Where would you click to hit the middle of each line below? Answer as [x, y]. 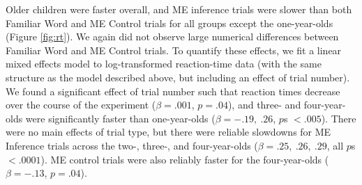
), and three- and [264, 105]
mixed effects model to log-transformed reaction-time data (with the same [164, 64]
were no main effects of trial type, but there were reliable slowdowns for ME [168, 132]
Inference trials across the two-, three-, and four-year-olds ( [132, 145]
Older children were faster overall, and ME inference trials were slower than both [179, 9]
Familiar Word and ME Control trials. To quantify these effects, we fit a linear [174, 50]
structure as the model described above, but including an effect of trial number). [178, 77]
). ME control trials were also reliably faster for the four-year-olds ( [185, 159]
